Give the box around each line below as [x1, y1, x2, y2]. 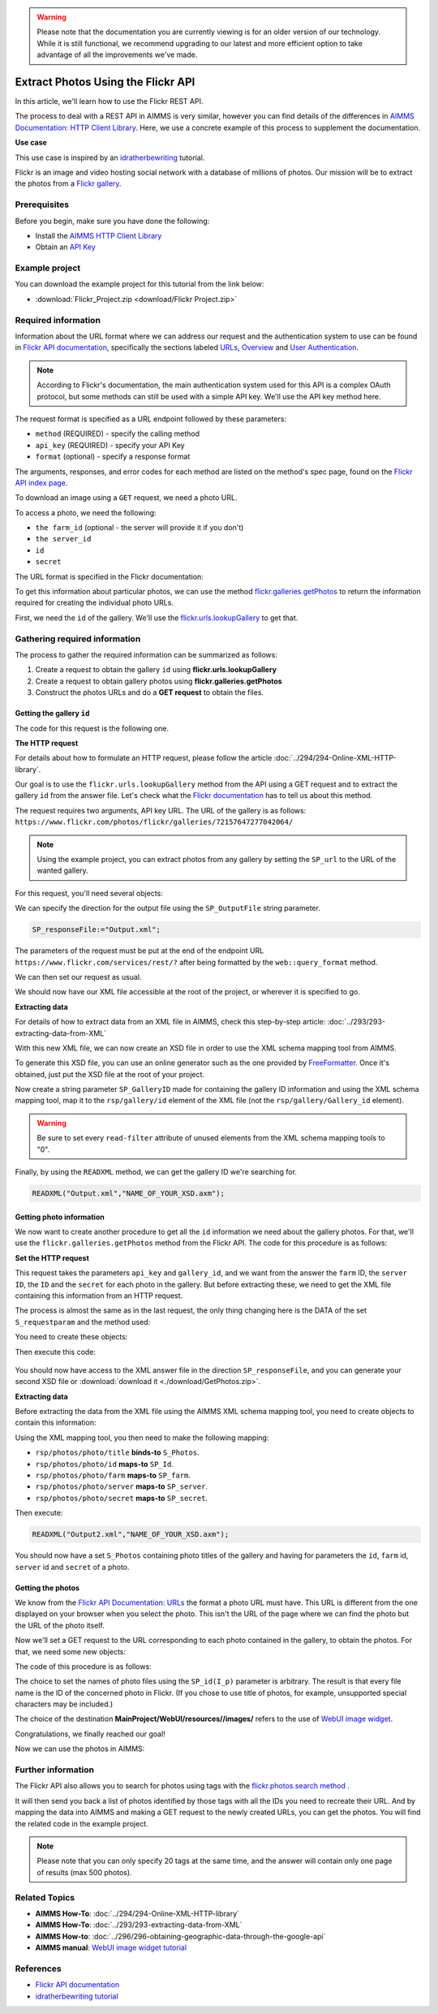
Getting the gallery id [15, 709, 90, 718]
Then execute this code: [15, 1347, 97, 1356]
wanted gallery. [36, 865, 88, 876]
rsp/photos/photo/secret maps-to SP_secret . [35, 1493, 208, 1503]
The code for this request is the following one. [15, 723, 170, 733]
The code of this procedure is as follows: [15, 1661, 152, 1671]
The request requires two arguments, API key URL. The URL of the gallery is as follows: [15, 805, 307, 815]
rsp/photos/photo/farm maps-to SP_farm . [35, 1470, 191, 1481]
